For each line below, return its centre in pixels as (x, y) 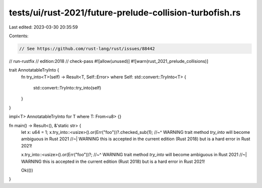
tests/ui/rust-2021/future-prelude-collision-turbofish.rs (125, 13)
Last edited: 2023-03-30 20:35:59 (43, 27)
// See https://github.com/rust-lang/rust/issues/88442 (87, 49)
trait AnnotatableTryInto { (34, 70)
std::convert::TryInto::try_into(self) (67, 88)
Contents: (19, 36)
